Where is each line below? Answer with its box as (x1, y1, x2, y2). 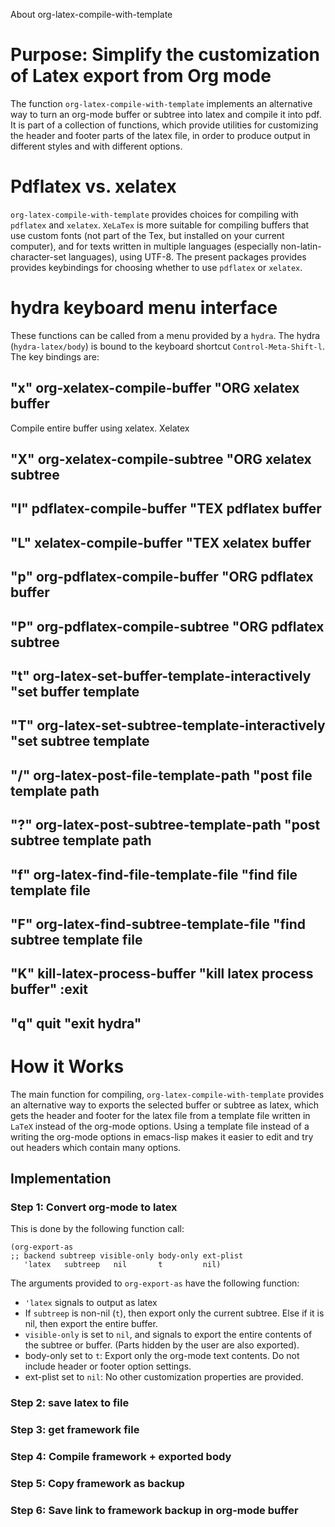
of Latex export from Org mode (10, 65, 272, 88)
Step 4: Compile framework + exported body (10, 1450, 232, 1464)
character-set (10, 250, 67, 263)
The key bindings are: (10, 350, 100, 363)
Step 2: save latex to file (10, 1396, 130, 1410)
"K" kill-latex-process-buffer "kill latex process (10, 965, 314, 983)
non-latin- (280, 240, 322, 252)
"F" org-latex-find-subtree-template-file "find (10, 915, 307, 933)
